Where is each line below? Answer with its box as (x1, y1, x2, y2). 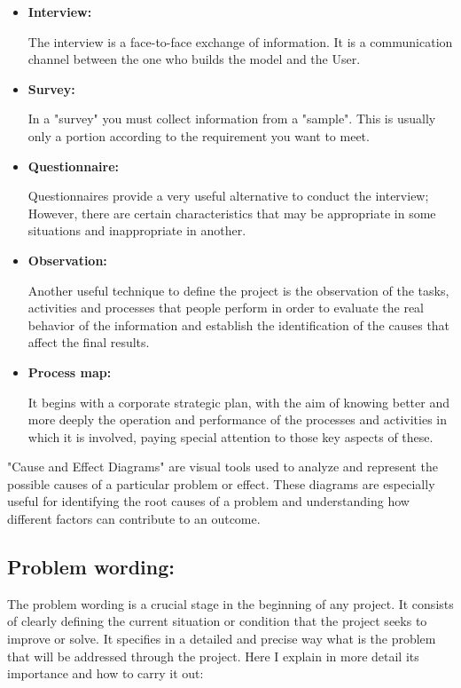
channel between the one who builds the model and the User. (27, 50, 361, 68)
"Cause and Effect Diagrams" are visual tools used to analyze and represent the (7, 457, 438, 476)
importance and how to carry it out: (7, 664, 204, 683)
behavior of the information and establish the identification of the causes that (27, 315, 450, 334)
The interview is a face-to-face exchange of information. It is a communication (27, 32, 453, 51)
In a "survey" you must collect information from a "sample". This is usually (27, 109, 436, 128)
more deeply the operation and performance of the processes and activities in (27, 410, 448, 429)
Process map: (27, 362, 112, 381)
